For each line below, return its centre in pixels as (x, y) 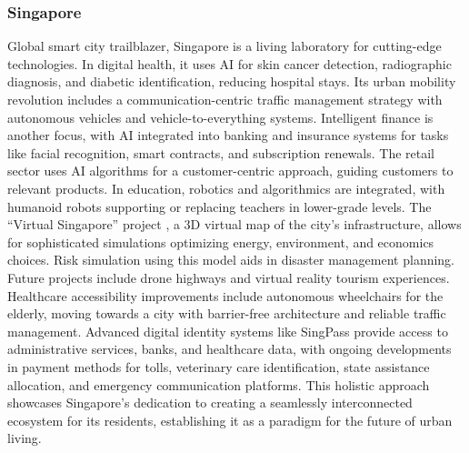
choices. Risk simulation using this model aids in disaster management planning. (231, 260)
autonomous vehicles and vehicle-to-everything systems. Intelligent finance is (220, 117)
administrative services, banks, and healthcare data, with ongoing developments (230, 349)
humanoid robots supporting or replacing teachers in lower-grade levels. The (220, 206)
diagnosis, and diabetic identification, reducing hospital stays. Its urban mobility (232, 81)
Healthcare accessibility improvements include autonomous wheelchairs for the (225, 295)
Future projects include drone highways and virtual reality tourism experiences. (229, 277)
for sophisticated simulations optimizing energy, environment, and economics (221, 242)
